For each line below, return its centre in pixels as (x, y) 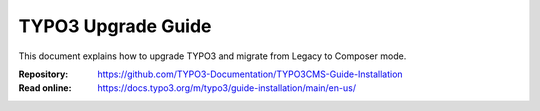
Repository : (43, 74)
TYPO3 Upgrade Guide (115, 26)
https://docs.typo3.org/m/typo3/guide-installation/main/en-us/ (227, 88)
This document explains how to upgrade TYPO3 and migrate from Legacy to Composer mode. (212, 56)
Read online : (45, 88)
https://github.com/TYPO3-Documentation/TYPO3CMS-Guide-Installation (250, 74)
